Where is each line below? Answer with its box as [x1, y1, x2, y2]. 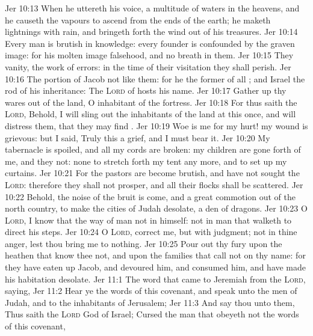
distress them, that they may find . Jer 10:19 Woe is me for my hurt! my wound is [5, 119, 308, 132]
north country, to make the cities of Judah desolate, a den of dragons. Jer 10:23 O [5, 202, 308, 215]
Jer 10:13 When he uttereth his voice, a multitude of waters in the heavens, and [5, 2, 300, 14]
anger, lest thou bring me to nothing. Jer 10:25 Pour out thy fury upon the [5, 237, 282, 249]
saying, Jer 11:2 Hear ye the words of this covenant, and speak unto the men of [5, 284, 297, 297]
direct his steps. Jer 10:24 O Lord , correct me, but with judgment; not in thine [5, 225, 297, 238]
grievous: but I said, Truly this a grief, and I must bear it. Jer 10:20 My [5, 131, 270, 144]
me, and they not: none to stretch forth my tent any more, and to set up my [5, 154, 287, 167]
